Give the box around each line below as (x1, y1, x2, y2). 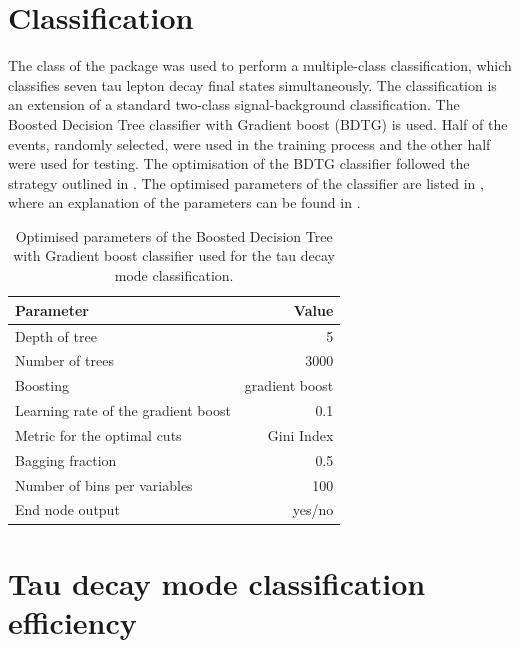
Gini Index (267, 424, 334, 445)
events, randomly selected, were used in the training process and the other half (8, 133, 491, 154)
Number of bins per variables (15, 474, 193, 495)
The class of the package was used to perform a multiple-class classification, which (8, 55, 512, 76)
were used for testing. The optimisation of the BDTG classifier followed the (8, 153, 470, 174)
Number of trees (15, 350, 114, 371)
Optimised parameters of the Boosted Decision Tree (15, 225, 333, 246)
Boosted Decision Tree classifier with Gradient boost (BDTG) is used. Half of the (8, 113, 508, 134)
